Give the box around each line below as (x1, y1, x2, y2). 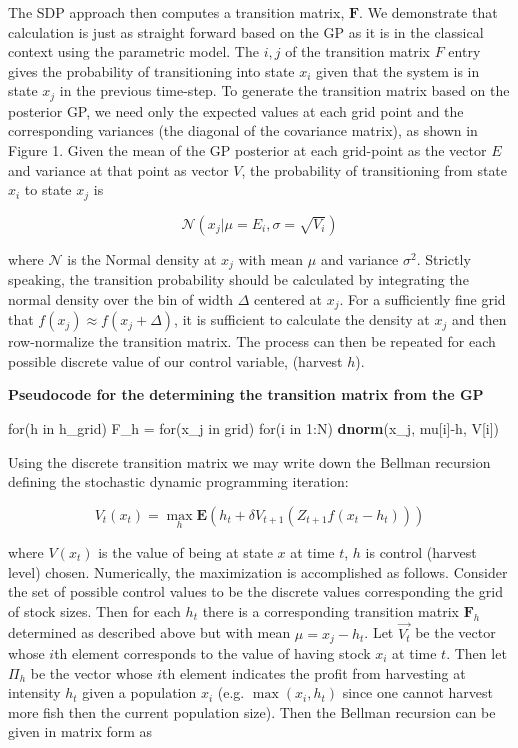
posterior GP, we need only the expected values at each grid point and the (8, 100, 464, 121)
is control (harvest (365, 541, 477, 562)
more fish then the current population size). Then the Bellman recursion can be (8, 701, 496, 722)
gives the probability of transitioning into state (8, 60, 295, 81)
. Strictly (416, 248, 471, 269)
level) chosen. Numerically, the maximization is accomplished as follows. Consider (8, 561, 508, 582)
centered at (253, 288, 323, 309)
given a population (82, 682, 197, 703)
